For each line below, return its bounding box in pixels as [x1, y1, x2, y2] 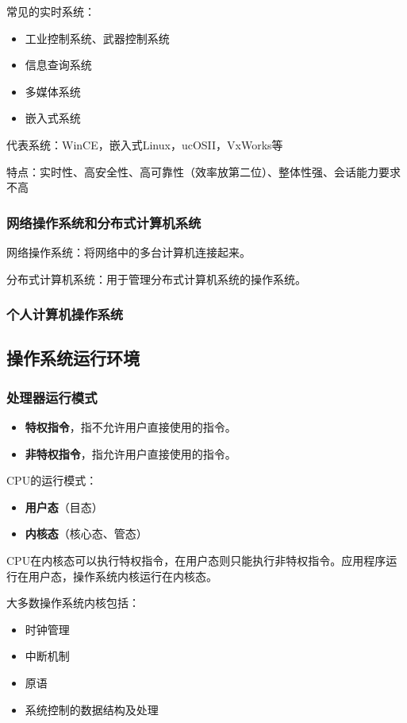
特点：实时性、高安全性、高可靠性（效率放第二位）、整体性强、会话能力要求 [6, 163, 401, 180]
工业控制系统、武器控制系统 [25, 29, 170, 46]
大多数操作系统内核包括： [6, 594, 140, 611]
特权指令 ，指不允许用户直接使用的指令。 [25, 419, 236, 435]
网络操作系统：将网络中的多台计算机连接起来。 [6, 243, 251, 260]
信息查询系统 [25, 56, 92, 73]
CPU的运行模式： [6, 472, 98, 489]
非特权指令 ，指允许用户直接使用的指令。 [25, 445, 236, 462]
